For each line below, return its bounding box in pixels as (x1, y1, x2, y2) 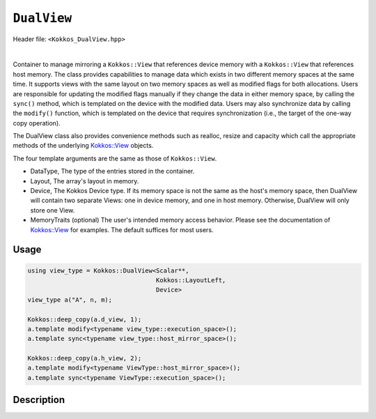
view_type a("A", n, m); (27, 296, 113, 303)
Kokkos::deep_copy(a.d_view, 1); (27, 315, 142, 323)
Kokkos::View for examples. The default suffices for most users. (30, 225, 214, 234)
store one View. (30, 206, 75, 214)
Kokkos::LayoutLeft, (155, 276, 226, 284)
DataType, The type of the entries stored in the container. (30, 167, 195, 176)
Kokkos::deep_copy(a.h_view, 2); (27, 354, 142, 363)
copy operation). (13, 119, 61, 127)
